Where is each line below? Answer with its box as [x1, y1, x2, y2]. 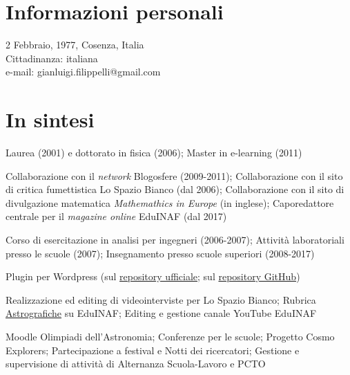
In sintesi [6, 105, 95, 134]
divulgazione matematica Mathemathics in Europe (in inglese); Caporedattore [6, 195, 334, 210]
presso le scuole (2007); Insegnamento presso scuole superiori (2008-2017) [6, 246, 315, 260]
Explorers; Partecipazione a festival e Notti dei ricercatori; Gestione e [6, 342, 300, 357]
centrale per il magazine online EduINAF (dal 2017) [6, 209, 227, 223]
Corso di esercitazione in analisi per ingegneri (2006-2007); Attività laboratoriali [6, 232, 344, 246]
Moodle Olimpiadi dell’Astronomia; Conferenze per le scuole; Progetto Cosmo [6, 329, 335, 343]
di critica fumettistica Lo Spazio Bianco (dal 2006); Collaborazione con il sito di [6, 182, 344, 196]
